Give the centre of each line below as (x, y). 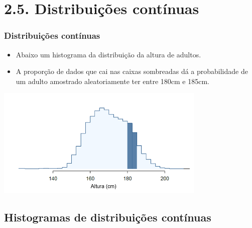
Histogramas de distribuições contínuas (108, 217)
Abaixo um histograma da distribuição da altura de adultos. (108, 54)
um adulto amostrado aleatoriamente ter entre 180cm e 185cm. (112, 81)
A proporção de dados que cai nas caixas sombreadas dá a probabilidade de (132, 71)
